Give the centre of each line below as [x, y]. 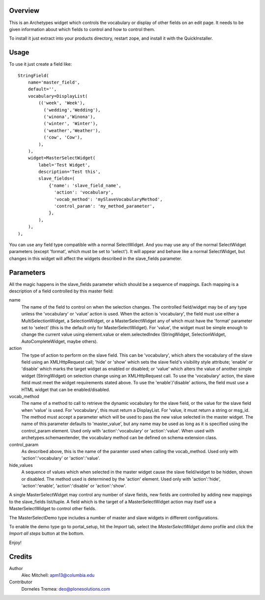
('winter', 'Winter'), [71, 124]
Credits [21, 557]
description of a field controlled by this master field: [61, 291]
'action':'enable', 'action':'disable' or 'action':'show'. [74, 486]
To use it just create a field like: [40, 64]
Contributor [21, 582]
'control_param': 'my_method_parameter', [105, 206]
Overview [24, 11]
